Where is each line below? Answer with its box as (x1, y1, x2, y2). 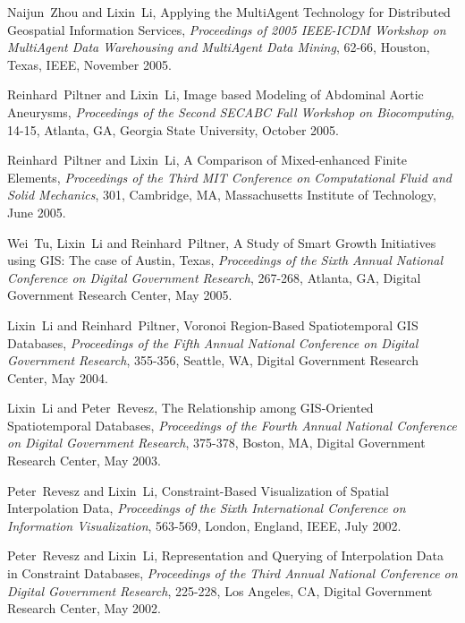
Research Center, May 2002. (7, 599, 161, 618)
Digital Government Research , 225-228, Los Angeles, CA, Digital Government (7, 581, 433, 600)
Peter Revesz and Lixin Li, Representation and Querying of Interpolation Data (7, 546, 444, 565)
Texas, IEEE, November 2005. (7, 55, 172, 73)
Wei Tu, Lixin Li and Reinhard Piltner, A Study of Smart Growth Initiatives (7, 233, 436, 252)
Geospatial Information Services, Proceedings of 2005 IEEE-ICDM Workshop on (7, 20, 446, 38)
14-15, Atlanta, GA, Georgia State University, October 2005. (7, 120, 340, 139)
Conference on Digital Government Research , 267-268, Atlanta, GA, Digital (7, 268, 421, 286)
